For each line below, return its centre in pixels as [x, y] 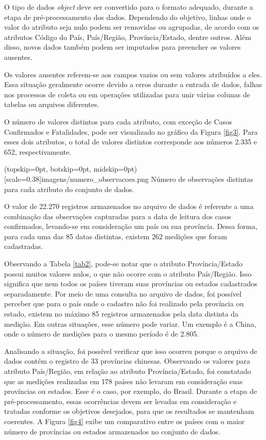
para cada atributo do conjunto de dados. [69, 189]
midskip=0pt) [115, 169]
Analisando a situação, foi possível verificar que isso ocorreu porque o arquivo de [131, 351]
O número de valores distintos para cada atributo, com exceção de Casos [118, 121]
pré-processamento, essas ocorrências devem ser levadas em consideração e [120, 401]
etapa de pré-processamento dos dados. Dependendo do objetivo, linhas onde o [128, 17]
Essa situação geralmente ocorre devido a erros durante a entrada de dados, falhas [133, 84]
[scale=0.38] [23, 179]
